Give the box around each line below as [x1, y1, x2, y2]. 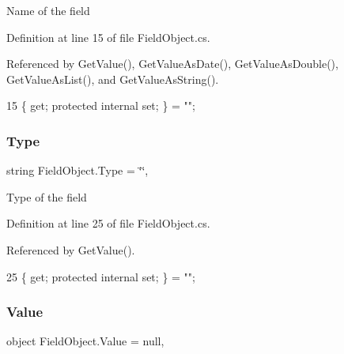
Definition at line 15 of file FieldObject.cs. [6, 28, 210, 45]
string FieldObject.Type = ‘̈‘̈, [6, 162, 149, 179]
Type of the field [6, 188, 87, 205]
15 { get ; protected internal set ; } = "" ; [6, 97, 195, 114]
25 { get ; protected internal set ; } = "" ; [6, 268, 195, 284]
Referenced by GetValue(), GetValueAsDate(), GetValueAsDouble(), [6, 55, 338, 72]
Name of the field [6, 2, 90, 18]
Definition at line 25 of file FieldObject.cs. [6, 215, 210, 232]
